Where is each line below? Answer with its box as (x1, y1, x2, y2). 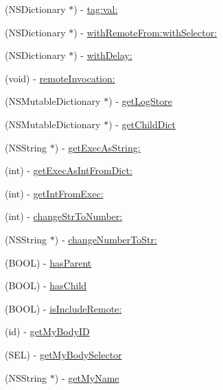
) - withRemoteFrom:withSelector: (73, 25, 218, 39)
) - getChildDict (108, 117, 176, 131)
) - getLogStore (108, 94, 172, 108)
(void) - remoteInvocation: (5, 71, 115, 85)
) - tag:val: (73, 2, 118, 16)
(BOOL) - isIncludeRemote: (5, 301, 122, 315)
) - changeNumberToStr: (54, 232, 157, 246)
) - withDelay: (73, 48, 132, 62)
